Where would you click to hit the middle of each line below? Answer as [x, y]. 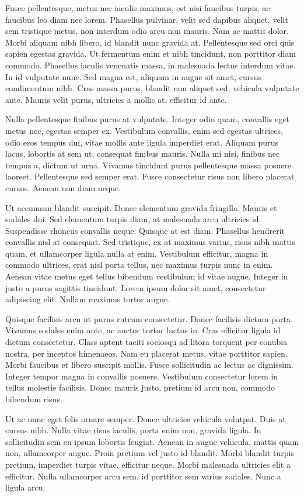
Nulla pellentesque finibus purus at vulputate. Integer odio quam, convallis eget [147, 119]
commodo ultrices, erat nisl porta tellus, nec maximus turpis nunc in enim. [139, 265]
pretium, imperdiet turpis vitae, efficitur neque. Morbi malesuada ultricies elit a [148, 464]
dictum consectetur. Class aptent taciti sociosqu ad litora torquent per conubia [146, 342]
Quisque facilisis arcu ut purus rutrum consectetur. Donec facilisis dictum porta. [149, 318]
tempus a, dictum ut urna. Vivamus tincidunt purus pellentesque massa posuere [148, 165]
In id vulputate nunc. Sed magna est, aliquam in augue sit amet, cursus [134, 76]
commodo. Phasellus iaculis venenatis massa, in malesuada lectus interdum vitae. [151, 65]
